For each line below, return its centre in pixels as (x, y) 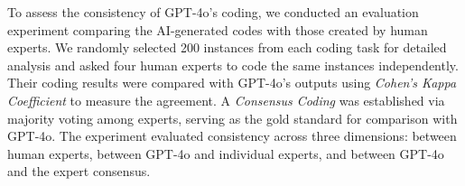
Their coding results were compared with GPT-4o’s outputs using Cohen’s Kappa (232, 83)
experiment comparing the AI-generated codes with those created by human (218, 29)
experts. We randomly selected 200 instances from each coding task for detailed (227, 47)
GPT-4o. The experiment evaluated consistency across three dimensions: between (232, 136)
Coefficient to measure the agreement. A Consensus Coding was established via (226, 100)
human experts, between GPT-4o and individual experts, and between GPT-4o (226, 153)
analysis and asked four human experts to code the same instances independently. (233, 65)
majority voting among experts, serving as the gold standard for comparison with (232, 118)
